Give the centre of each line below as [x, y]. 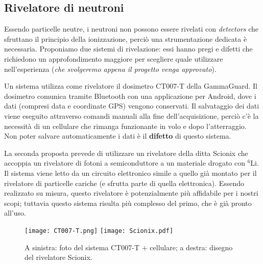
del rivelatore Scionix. [58, 257]
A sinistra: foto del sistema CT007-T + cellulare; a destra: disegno [129, 247]
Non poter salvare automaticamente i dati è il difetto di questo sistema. [118, 136]
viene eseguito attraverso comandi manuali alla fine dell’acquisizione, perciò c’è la [131, 115]
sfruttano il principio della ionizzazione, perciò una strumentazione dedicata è [126, 38]
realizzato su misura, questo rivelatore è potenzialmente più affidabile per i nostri [131, 193]
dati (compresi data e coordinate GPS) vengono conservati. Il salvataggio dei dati [132, 106]
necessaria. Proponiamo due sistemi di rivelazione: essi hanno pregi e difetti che [128, 49]
